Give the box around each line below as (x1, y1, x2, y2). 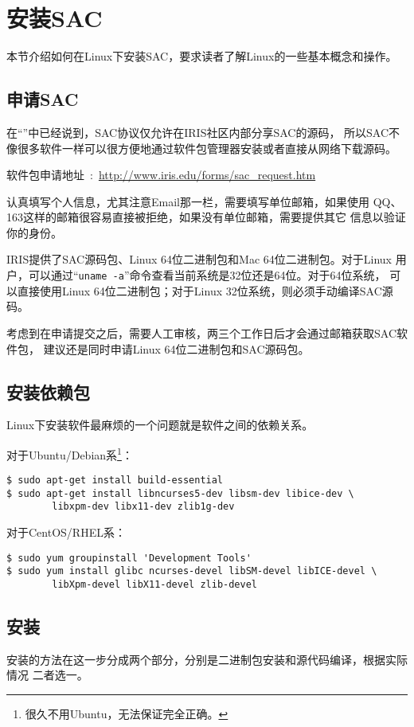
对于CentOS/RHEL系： (6, 524, 126, 541)
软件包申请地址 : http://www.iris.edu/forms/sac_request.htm (6, 166, 316, 183)
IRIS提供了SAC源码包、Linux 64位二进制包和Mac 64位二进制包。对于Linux (6, 251, 392, 268)
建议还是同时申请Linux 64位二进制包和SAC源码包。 (43, 340, 310, 357)
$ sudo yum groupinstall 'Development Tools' (6, 552, 252, 564)
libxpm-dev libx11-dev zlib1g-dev (52, 501, 235, 513)
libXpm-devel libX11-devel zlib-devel (52, 579, 257, 591)
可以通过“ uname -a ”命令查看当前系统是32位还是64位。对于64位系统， (28, 267, 386, 283)
